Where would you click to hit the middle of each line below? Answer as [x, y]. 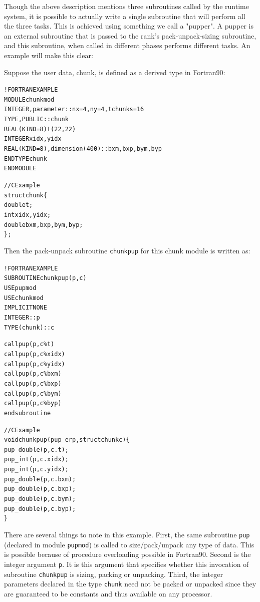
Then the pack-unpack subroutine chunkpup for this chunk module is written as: [127, 250]
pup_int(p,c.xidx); [36, 460]
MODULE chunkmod [29, 99]
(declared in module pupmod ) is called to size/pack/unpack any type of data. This [129, 544]
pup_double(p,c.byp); [40, 509]
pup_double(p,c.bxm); [40, 479]
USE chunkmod [24, 298]
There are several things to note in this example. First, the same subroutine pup [127, 535]
